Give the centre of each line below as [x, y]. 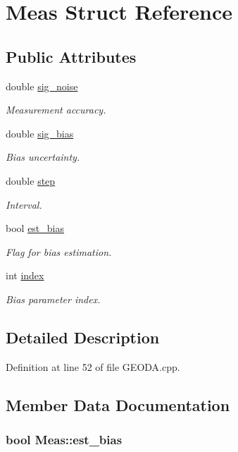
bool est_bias [35, 228]
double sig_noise [42, 86]
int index [25, 275]
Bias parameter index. [53, 299]
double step [31, 180]
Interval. [24, 204]
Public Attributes [71, 56]
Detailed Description [83, 337]
